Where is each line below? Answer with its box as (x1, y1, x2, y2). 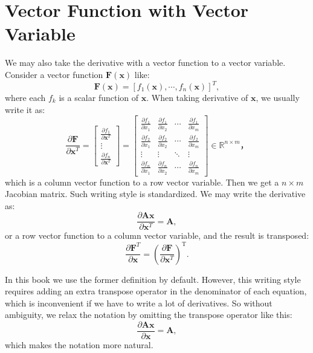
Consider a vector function (5, 68, 103, 80)
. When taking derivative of (146, 91, 248, 103)
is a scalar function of (59, 91, 139, 103)
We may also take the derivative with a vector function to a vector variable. (5, 56, 286, 69)
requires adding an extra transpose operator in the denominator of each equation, (5, 285, 307, 297)
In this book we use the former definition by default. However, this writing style (5, 273, 301, 285)
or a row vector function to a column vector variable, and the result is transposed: (5, 229, 309, 242)
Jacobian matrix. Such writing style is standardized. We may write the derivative (5, 187, 306, 200)
